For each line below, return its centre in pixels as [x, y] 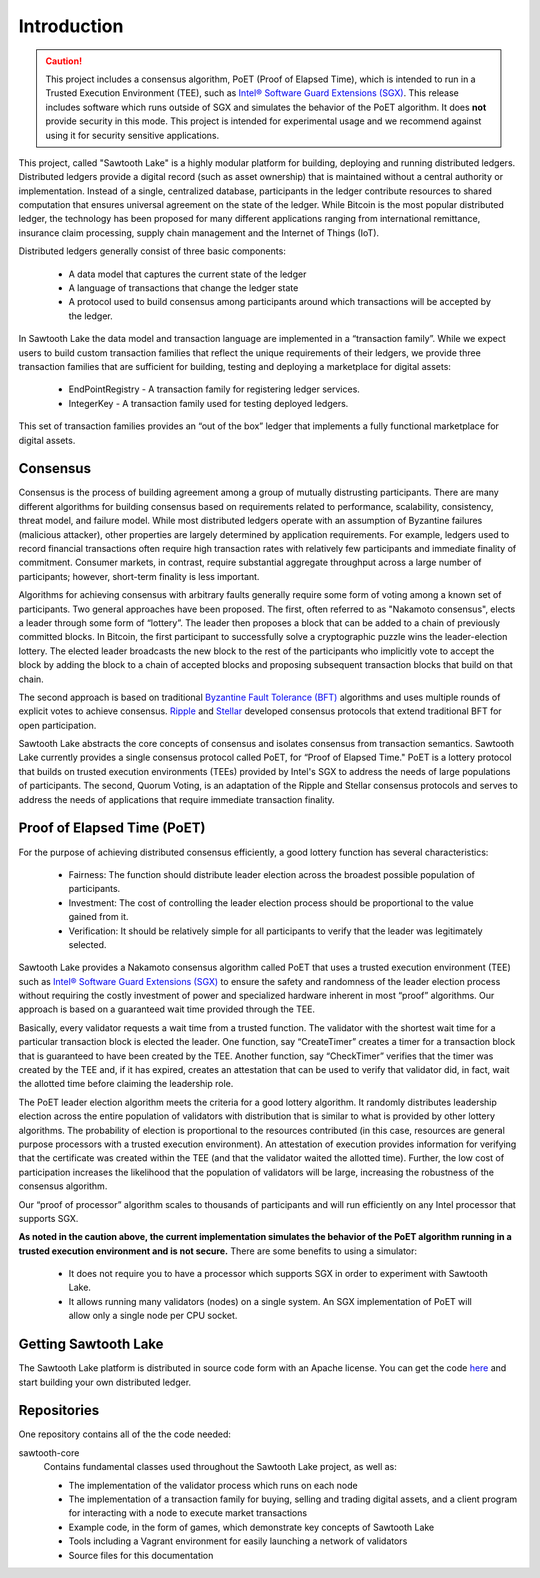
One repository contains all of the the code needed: [125, 1434]
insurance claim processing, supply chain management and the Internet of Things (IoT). [199, 232]
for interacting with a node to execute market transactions [188, 1513]
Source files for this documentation [141, 1555]
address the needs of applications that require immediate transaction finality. [176, 799]
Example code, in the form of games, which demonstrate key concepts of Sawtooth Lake [251, 1527]
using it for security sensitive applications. [132, 135]
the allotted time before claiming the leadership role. [126, 1084]
